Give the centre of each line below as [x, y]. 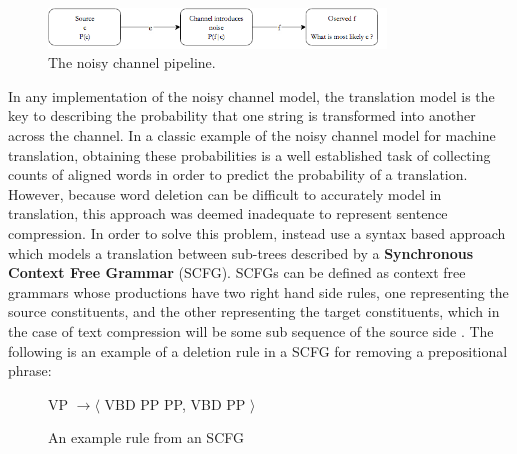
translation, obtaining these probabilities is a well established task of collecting [249, 154]
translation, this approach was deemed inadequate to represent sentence [228, 213]
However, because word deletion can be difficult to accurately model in [225, 193]
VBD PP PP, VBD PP [175, 403]
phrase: [30, 370]
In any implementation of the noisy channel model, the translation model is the [251, 95]
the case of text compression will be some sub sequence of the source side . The [251, 330]
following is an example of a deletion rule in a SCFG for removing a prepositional [258, 350]
